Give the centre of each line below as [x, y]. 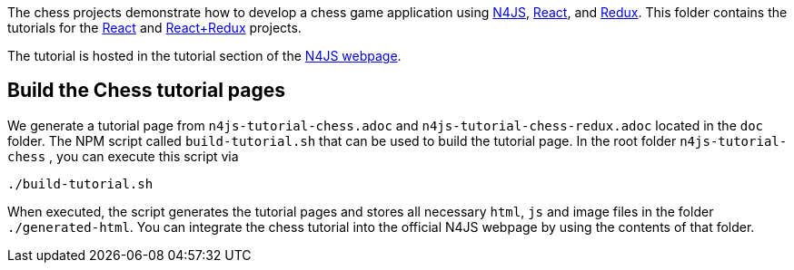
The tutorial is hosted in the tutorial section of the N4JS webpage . [204, 56]
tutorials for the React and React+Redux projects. [154, 28]
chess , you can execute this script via [123, 156]
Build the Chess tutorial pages [146, 91]
